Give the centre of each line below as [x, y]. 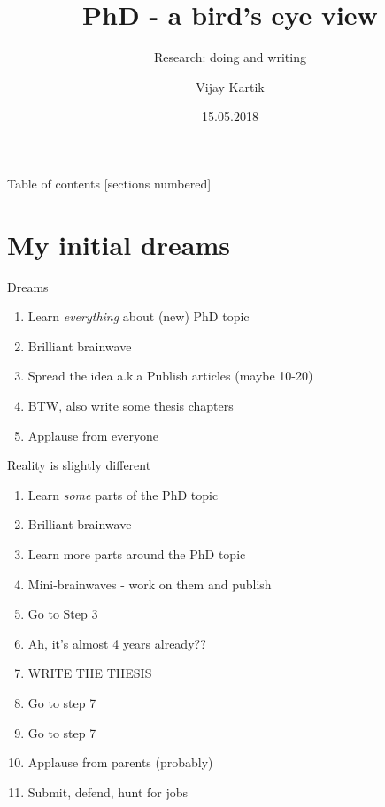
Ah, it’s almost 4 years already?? [117, 643]
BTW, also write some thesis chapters [131, 405]
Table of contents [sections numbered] [109, 183]
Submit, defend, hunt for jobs [108, 792]
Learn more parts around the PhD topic [137, 553]
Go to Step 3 [63, 614]
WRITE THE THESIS [90, 673]
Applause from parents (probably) [120, 762]
